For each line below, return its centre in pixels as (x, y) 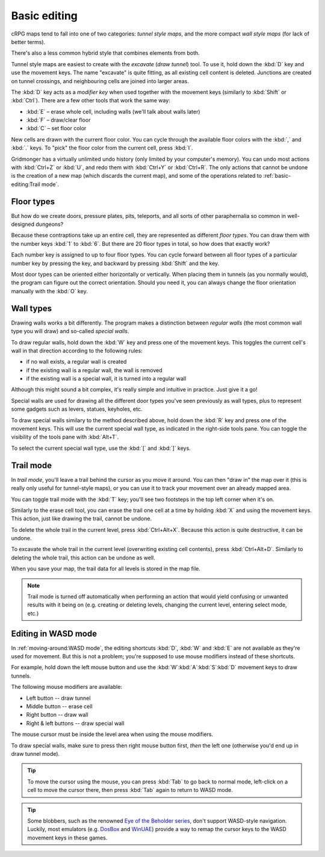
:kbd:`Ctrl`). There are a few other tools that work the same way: (91, 101)
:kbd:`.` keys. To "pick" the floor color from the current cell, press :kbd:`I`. (102, 148)
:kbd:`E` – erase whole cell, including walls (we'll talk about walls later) (113, 111)
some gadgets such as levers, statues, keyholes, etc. (77, 409)
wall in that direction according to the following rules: (77, 351)
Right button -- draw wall (57, 715)
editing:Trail (26, 184)
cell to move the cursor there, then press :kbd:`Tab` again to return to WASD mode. (130, 790)
